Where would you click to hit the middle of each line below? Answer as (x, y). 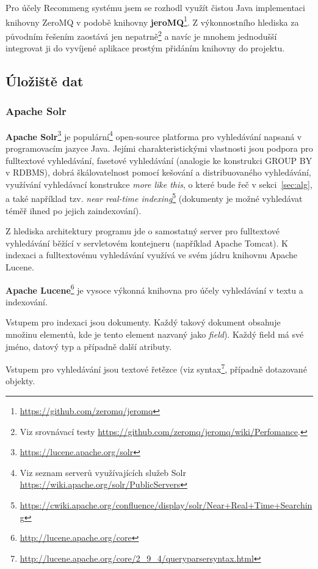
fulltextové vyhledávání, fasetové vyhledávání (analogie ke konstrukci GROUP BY (159, 160)
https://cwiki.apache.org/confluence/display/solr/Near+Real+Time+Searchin (166, 504)
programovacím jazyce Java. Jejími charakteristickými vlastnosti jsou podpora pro (159, 148)
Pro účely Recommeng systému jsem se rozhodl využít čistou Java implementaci (155, 7)
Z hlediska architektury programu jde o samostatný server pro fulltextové (143, 231)
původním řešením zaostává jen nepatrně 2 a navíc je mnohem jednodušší (141, 35)
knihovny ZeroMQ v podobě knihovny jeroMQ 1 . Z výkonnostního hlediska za (152, 21)
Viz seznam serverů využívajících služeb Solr (103, 472)
